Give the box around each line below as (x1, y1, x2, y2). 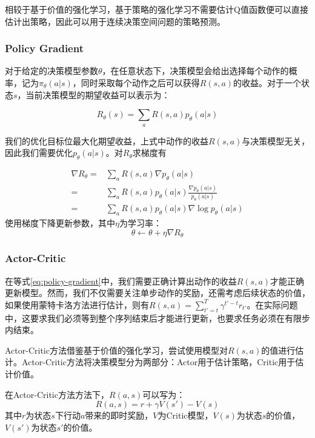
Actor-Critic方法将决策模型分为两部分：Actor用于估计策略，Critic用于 (21, 355, 296, 368)
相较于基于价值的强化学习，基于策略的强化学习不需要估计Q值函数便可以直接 (5, 3, 308, 15)
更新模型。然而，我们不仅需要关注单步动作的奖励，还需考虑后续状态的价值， (5, 286, 310, 299)
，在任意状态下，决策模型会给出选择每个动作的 (102, 64, 289, 77)
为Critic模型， (157, 409, 213, 422)
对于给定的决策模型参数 (5, 64, 98, 77)
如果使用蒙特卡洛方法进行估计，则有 (5, 298, 149, 311)
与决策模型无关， (242, 134, 310, 147)
